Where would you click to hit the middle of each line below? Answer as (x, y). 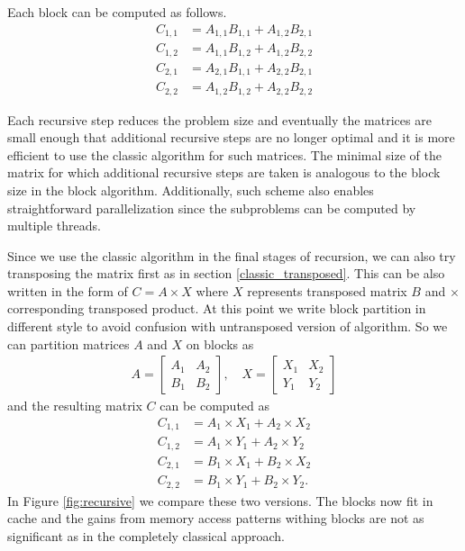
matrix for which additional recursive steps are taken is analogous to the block (224, 172)
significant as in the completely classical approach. (146, 536)
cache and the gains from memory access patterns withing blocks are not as (216, 518)
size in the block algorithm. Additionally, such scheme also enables (191, 190)
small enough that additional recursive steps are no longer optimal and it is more (231, 137)
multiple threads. (54, 226)
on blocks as (220, 343)
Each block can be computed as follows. (117, 12)
